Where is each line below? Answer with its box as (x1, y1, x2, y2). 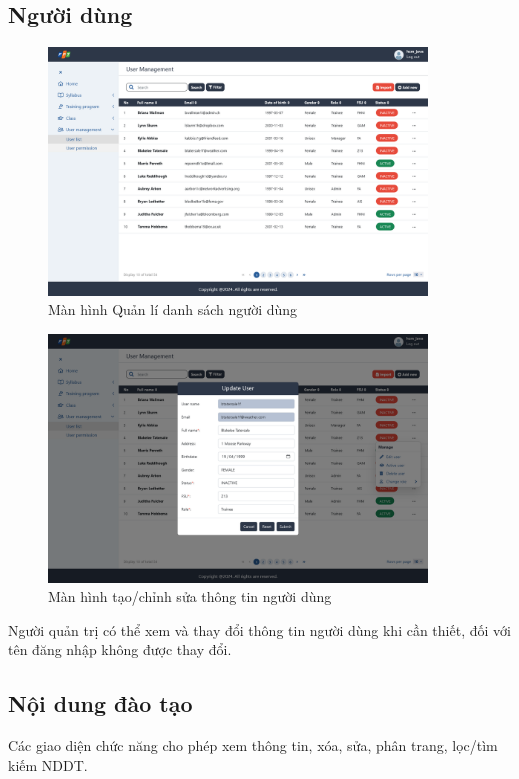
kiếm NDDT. (8, 754, 88, 775)
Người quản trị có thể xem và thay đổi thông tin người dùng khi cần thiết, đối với (8, 619, 511, 640)
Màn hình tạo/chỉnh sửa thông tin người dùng (48, 586, 332, 607)
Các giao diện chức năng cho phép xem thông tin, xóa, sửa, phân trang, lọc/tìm (8, 735, 498, 756)
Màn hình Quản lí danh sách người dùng (48, 299, 298, 320)
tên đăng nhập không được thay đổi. (8, 639, 232, 660)
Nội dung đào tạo (8, 688, 193, 719)
